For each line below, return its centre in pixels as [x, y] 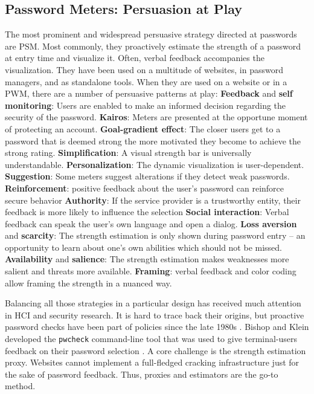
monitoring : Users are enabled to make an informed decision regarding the [146, 105]
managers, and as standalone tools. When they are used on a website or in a [146, 81]
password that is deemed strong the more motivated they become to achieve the [153, 140]
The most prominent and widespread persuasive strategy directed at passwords [151, 34]
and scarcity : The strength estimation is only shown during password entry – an [155, 235]
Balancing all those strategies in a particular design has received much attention [153, 303]
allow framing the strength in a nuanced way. [88, 283]
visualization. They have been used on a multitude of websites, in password [144, 69]
